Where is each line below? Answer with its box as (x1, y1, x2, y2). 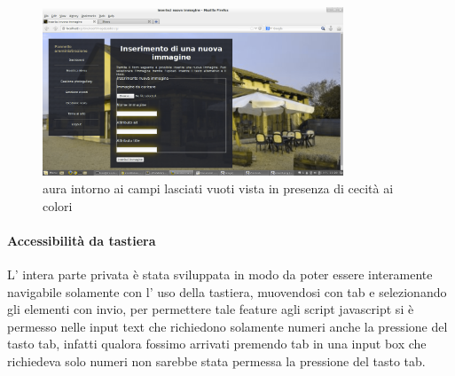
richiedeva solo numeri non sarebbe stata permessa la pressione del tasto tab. (7, 352, 426, 370)
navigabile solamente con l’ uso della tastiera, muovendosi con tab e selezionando (7, 282, 447, 301)
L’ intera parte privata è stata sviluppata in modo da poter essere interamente (7, 265, 433, 284)
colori (43, 196, 73, 215)
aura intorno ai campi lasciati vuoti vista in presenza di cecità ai (43, 179, 394, 198)
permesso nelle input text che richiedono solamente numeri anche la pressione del (7, 317, 448, 335)
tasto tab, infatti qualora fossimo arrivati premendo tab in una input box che (7, 334, 427, 353)
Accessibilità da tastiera (7, 231, 156, 249)
